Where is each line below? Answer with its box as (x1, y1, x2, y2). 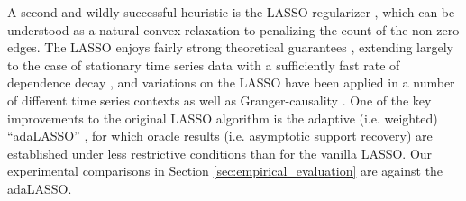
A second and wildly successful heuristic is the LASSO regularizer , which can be (7, 3, 455, 21)
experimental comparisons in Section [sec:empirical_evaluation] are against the (7, 161, 443, 180)
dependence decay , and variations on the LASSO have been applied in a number (7, 73, 455, 92)
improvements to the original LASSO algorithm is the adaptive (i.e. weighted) (7, 108, 438, 127)
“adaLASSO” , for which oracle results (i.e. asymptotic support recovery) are (7, 126, 433, 145)
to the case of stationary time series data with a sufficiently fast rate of (7, 55, 400, 74)
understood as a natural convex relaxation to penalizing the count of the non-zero (7, 20, 460, 39)
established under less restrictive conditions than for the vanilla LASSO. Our (7, 143, 433, 162)
